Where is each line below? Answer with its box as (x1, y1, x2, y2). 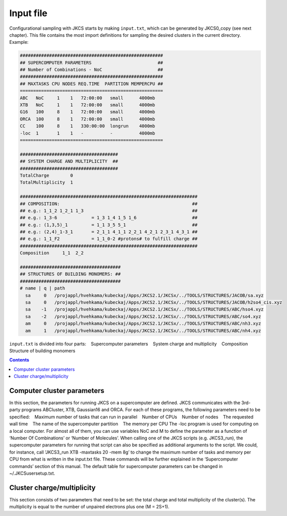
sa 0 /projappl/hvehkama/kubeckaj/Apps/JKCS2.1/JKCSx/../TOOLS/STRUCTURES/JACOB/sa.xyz (25, 292, 264, 298)
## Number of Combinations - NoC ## (20, 67, 163, 73)
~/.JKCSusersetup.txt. (9, 470, 55, 476)
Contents (9, 357, 30, 363)
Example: (9, 39, 29, 45)
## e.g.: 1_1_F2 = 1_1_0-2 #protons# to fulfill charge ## (20, 236, 198, 242)
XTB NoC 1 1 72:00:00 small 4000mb (20, 102, 155, 108)
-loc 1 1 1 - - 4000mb (20, 130, 155, 136)
